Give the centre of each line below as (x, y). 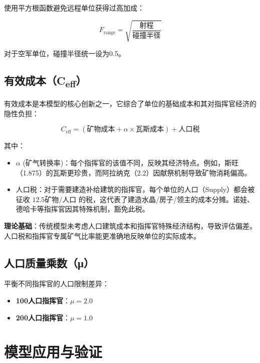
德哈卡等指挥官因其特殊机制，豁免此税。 (82, 209)
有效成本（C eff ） (45, 81)
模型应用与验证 (53, 352)
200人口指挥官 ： (43, 317)
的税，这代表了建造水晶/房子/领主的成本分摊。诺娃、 (167, 199)
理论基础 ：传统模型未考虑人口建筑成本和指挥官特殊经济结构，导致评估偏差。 (130, 225)
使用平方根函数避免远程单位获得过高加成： (74, 8)
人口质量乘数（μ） (49, 262)
